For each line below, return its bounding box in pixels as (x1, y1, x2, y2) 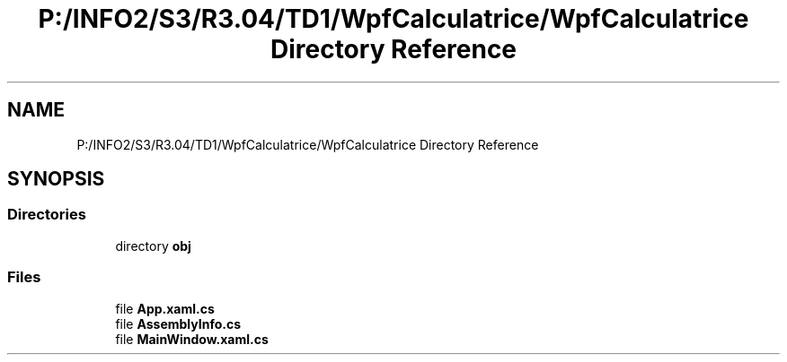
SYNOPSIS (7, 168, 105, 191)
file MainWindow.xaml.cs (115, 331, 269, 347)
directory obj (115, 237, 191, 254)
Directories (7, 205, 86, 224)
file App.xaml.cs (115, 300, 215, 316)
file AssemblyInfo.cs (115, 315, 242, 332)
